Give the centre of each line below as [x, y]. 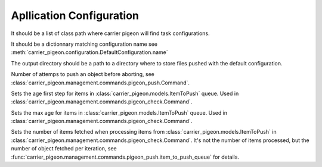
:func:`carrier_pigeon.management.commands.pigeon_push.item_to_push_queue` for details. [125, 157]
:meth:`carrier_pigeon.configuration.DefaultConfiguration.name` [89, 52]
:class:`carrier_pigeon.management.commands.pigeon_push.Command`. [100, 83]
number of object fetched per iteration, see [64, 149]
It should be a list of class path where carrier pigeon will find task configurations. [110, 33]
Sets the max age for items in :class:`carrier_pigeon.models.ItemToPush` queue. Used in [119, 112]
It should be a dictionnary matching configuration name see [84, 44]
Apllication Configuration [75, 15]
